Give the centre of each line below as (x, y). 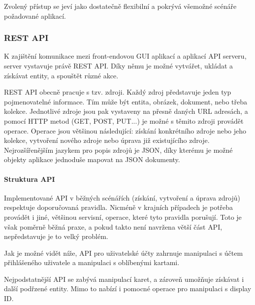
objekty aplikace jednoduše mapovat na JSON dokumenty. (92, 159)
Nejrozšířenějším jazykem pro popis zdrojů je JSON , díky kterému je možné (118, 150)
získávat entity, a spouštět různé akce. (61, 75)
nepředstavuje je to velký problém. (56, 236)
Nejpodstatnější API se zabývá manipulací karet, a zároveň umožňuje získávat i (124, 279)
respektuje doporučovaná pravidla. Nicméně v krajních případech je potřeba (119, 207)
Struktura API (30, 179)
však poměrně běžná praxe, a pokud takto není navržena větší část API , (113, 226)
